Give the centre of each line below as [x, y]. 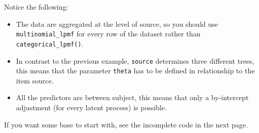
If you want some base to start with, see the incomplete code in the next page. [126, 124]
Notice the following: [36, 7]
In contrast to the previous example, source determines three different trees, [135, 60]
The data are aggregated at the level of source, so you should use [117, 24]
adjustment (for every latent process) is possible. [91, 107]
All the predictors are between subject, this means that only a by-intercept [132, 97]
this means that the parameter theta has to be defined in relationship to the [135, 71]
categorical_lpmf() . [50, 43]
